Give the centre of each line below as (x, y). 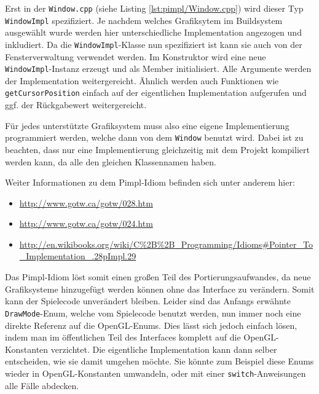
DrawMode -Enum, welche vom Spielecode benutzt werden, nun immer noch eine (153, 313)
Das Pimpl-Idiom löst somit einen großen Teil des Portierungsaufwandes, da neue (158, 277)
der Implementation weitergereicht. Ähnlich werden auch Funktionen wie (142, 80)
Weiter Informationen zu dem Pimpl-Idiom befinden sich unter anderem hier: (150, 182)
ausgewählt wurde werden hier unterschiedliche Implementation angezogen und (153, 32)
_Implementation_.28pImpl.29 (78, 256)
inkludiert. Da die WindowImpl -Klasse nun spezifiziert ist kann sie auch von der (154, 44)
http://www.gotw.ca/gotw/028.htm (86, 203)
